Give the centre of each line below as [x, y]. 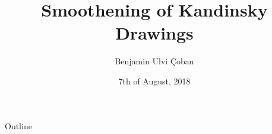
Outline [18, 125]
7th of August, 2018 [154, 81]
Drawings [154, 33]
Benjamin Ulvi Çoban [154, 61]
